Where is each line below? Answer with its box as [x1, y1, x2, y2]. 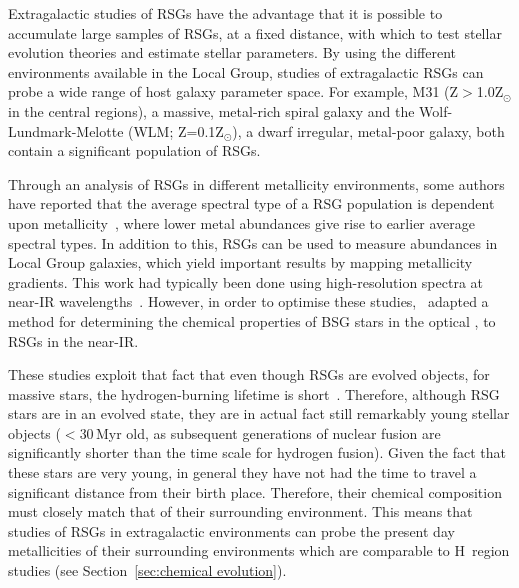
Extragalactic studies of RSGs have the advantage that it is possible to [8, 3, 443, 23]
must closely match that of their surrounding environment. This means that [8, 501, 473, 522]
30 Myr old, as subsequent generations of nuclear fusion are [79, 422, 441, 443]
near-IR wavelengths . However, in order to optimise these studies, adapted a [8, 291, 489, 312]
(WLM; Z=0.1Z [128, 120, 224, 141]
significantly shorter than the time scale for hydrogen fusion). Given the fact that [8, 442, 506, 463]
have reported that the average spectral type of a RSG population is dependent [8, 193, 495, 214]
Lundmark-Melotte [8, 120, 124, 141]
